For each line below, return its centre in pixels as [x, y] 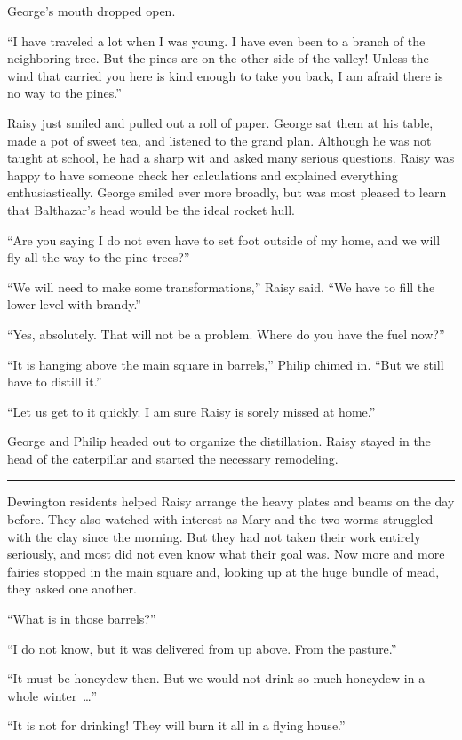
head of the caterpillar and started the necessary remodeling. [173, 458]
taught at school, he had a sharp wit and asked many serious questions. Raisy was [231, 158]
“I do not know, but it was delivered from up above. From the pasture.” [202, 648]
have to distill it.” [55, 382]
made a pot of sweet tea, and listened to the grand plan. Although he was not [219, 140]
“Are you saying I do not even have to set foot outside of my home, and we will [224, 239]
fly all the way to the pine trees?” [99, 257]
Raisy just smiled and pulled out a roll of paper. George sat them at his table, [220, 122]
